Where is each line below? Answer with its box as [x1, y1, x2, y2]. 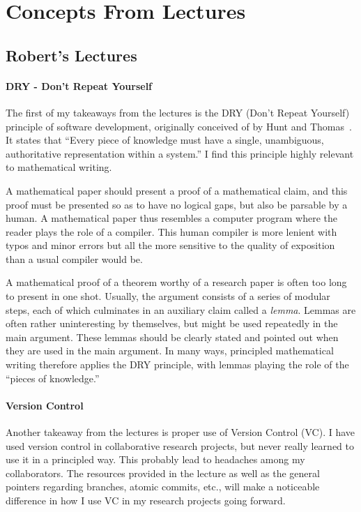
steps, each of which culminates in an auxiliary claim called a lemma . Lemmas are [6, 302, 356, 317]
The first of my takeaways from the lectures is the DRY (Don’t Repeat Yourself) [6, 105, 350, 119]
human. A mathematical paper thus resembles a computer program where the [6, 211, 338, 225]
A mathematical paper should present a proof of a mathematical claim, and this [6, 183, 348, 197]
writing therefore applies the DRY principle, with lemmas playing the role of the [6, 357, 349, 372]
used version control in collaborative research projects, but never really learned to [6, 438, 354, 453]
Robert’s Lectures [6, 44, 137, 66]
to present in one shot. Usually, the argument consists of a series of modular [6, 289, 330, 303]
